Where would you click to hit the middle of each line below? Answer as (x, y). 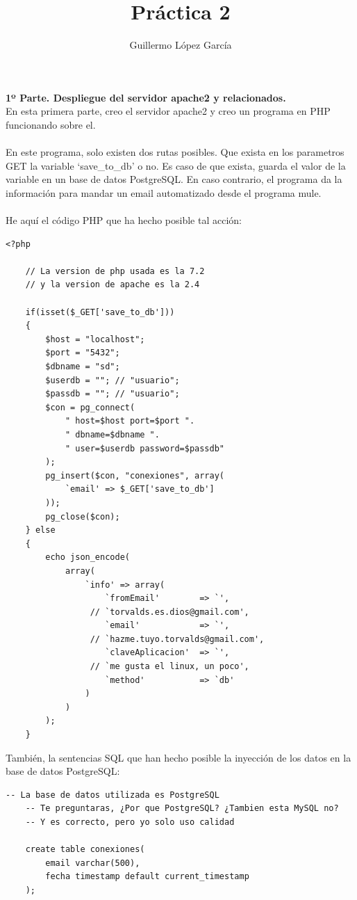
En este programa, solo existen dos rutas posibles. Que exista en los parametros (175, 152)
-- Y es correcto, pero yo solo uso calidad (130, 822)
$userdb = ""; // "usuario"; (113, 380)
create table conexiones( (85, 850)
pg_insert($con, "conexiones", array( (135, 475)
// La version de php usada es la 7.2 (115, 271)
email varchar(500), (93, 863)
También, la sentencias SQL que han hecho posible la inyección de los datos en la (178, 757)
